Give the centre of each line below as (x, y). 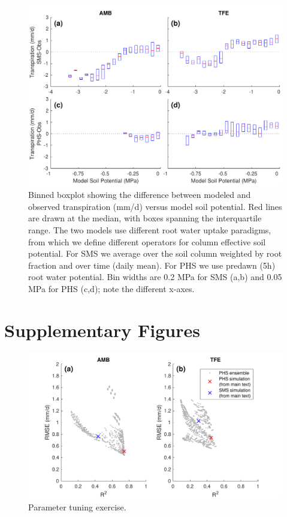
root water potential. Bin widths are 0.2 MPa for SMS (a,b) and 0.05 (155, 277)
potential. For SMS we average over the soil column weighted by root (155, 253)
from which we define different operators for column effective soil (147, 241)
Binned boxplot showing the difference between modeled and (140, 195)
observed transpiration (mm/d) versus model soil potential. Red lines (155, 206)
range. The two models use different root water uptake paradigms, (150, 230)
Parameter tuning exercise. (77, 507)
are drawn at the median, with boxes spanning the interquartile (145, 218)
